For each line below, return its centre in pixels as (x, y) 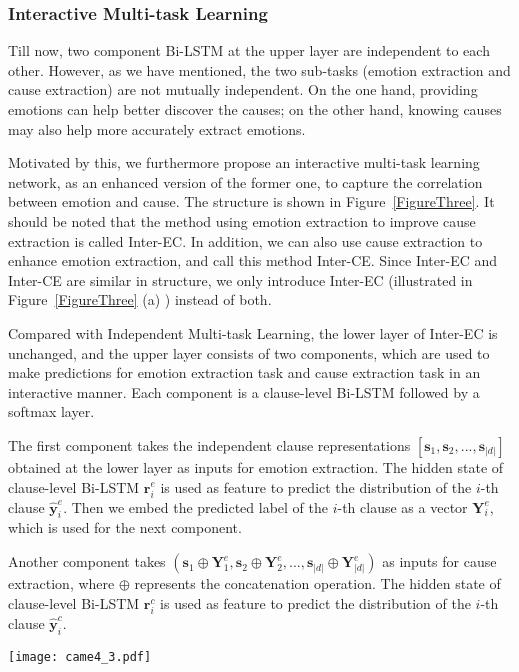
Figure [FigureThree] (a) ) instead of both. (140, 299)
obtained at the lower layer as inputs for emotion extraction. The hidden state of (256, 466)
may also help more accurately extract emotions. (157, 128)
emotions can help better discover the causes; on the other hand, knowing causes (255, 109)
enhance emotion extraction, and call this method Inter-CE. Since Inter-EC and (253, 260)
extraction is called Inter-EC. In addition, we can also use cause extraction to (245, 240)
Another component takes (87, 561)
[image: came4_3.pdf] (80, 656)
